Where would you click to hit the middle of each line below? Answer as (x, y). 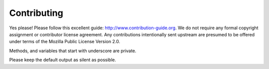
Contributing (36, 13)
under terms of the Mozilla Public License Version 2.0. (65, 42)
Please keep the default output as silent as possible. (63, 60)
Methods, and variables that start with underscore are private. (73, 51)
